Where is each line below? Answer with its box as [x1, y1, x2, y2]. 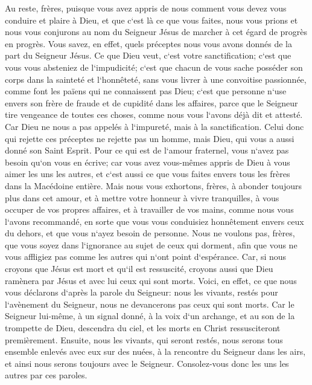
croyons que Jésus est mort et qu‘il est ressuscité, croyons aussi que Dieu [5, 262, 273, 275]
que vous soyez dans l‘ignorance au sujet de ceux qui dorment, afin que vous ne [5, 238, 298, 251]
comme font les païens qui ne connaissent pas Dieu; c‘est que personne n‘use [5, 85, 287, 97]
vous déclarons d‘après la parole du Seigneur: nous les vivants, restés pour [5, 286, 278, 299]
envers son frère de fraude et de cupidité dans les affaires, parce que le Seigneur [5, 96, 298, 109]
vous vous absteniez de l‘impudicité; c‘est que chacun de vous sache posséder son [5, 60, 303, 73]
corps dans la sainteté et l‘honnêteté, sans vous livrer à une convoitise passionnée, [5, 73, 307, 85]
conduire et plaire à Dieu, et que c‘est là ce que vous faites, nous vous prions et [5, 13, 298, 26]
